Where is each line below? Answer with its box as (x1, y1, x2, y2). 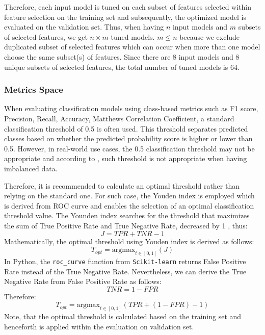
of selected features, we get (4, 31, 88, 42)
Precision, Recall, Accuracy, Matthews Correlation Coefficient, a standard (4, 113, 234, 123)
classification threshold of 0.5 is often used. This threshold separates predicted (4, 123, 248, 134)
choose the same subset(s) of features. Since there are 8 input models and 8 (4, 51, 240, 62)
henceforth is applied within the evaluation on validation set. (4, 321, 194, 331)
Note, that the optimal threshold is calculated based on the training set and (4, 311, 242, 322)
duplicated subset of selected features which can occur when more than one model (4, 41, 260, 52)
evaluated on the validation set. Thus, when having (4, 21, 164, 32)
